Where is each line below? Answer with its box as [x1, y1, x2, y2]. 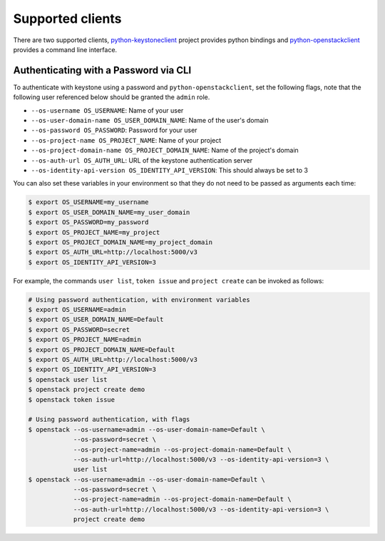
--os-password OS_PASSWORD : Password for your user [31, 126, 197, 135]
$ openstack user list [28, 375, 108, 383]
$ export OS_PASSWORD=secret [28, 325, 130, 333]
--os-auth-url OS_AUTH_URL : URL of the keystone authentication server [31, 156, 253, 164]
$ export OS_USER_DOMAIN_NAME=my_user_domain [28, 208, 190, 216]
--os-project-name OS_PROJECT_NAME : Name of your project [31, 136, 222, 144]
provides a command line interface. [13, 45, 118, 54]
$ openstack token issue [28, 395, 115, 403]
